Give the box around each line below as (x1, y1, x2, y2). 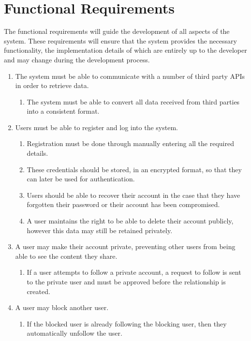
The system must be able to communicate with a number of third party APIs (15, 71, 245, 81)
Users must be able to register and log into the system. (15, 122, 178, 132)
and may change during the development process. (4, 54, 150, 64)
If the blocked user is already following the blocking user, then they (27, 318, 227, 328)
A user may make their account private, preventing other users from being (15, 241, 236, 252)
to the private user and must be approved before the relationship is (27, 277, 226, 286)
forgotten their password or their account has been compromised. (27, 199, 220, 209)
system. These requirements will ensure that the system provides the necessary (4, 35, 237, 45)
